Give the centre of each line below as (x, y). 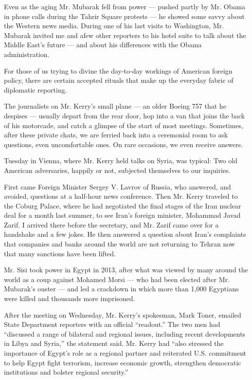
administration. (27, 54)
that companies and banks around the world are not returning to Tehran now (119, 244)
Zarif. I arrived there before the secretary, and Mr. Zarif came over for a (111, 224)
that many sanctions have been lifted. (60, 253)
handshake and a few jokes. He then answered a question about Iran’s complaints (125, 234)
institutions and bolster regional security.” (66, 372)
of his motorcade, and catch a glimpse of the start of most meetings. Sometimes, (124, 125)
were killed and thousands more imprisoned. (70, 298)
